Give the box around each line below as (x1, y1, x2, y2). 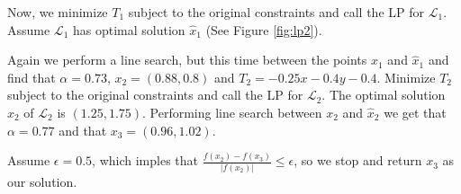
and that (59, 120, 107, 139)
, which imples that (92, 151, 199, 170)
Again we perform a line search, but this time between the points (7, 50, 367, 69)
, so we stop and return (294, 151, 422, 170)
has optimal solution (72, 20, 185, 39)
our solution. (7, 172, 77, 190)
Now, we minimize (7, 3, 108, 21)
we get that (384, 102, 447, 121)
